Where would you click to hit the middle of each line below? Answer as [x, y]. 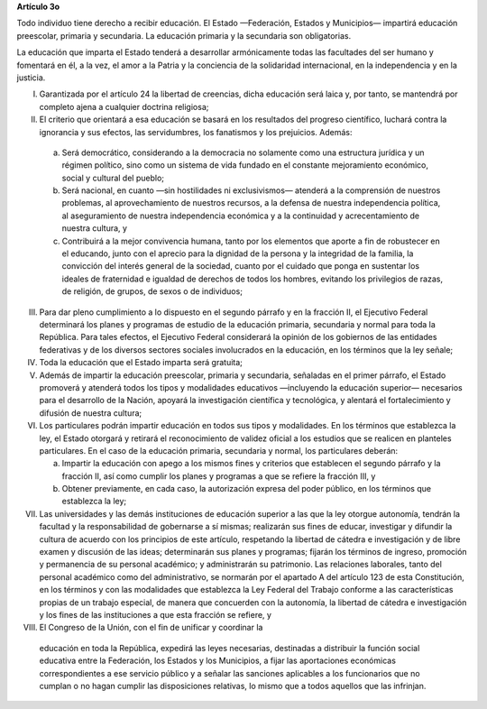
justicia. [31, 78]
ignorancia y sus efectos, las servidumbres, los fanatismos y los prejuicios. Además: [196, 132]
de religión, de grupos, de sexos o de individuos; [152, 291]
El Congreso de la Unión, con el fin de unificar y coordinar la [151, 628]
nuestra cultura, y [95, 228]
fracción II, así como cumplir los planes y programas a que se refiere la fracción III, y [219, 476]
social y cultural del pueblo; [113, 178]
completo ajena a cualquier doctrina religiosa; [124, 106]
